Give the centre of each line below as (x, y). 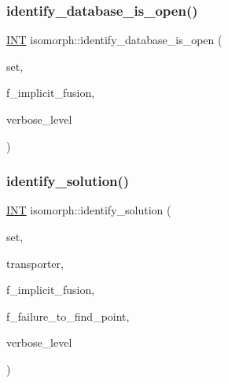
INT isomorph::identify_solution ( (89, 210)
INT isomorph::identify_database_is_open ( (114, 40)
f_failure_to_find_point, (68, 316)
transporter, (35, 263)
